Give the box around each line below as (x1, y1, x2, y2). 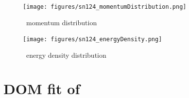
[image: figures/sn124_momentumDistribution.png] (23, 3, 187, 10)
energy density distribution (26, 49, 106, 60)
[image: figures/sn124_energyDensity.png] (23, 36, 162, 43)
